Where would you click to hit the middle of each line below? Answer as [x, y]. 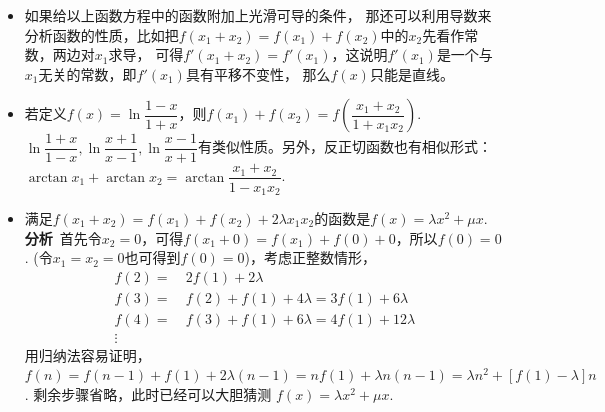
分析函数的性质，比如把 [101, 34]
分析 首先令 [63, 237]
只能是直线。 [411, 73]
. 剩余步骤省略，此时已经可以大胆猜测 [148, 394]
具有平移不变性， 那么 [258, 73]
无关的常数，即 [87, 73]
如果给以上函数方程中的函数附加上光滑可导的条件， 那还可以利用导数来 [258, 15]
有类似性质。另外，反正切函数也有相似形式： [345, 146]
